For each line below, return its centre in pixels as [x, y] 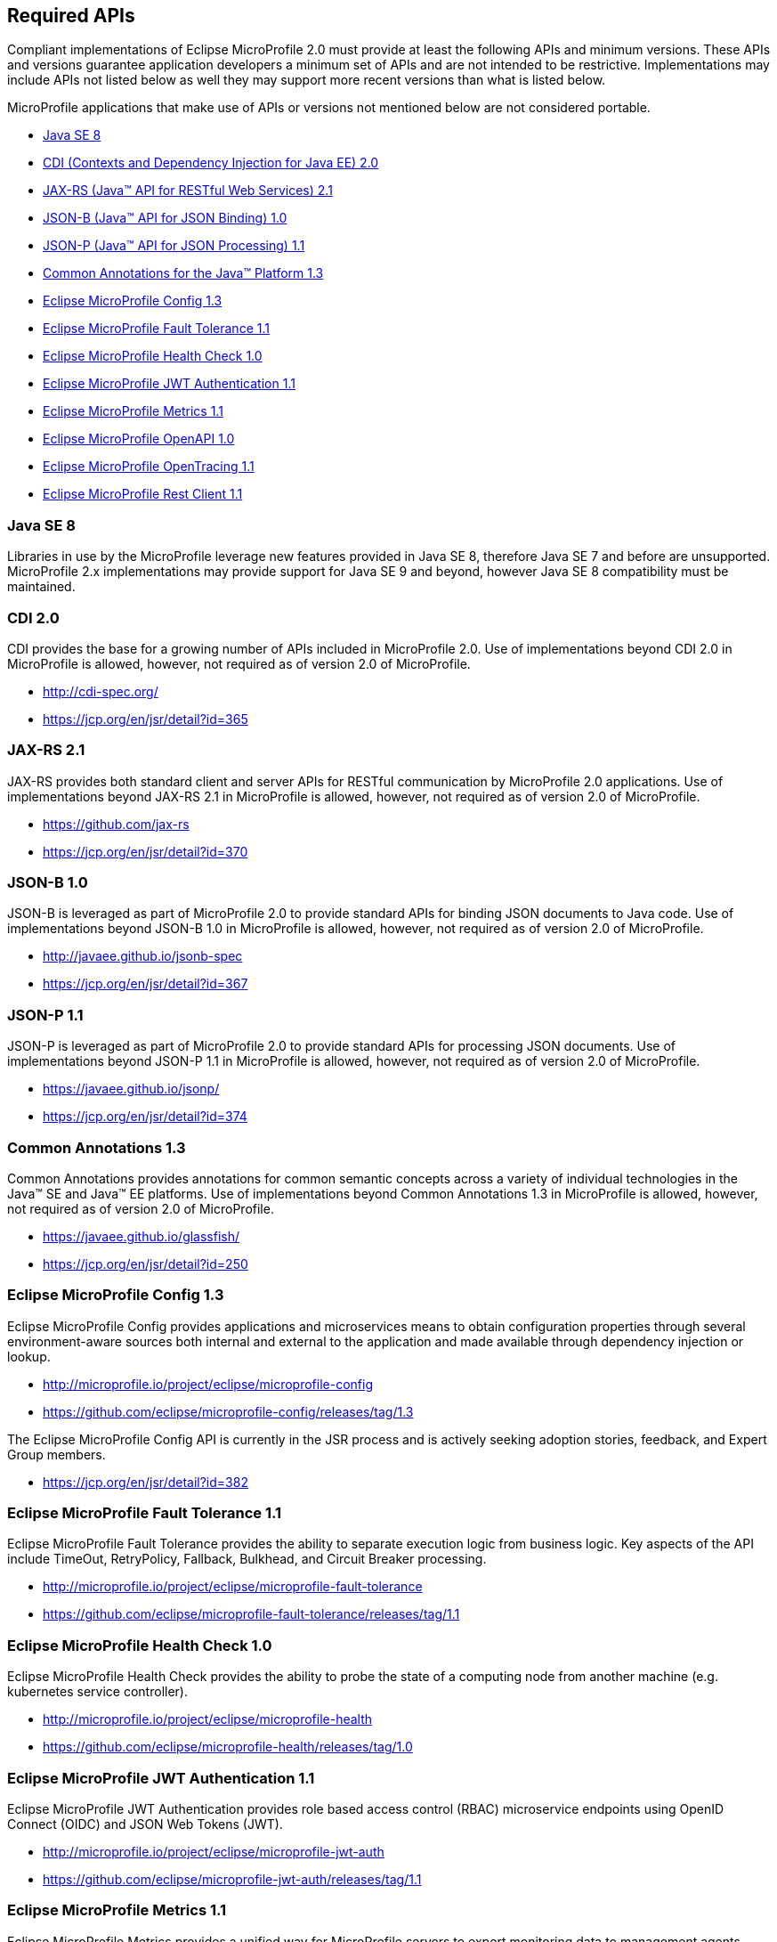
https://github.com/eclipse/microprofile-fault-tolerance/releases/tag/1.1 [251, 1614]
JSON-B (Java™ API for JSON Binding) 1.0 [165, 218]
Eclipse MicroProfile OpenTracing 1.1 [149, 467]
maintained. [41, 587]
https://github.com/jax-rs [116, 824]
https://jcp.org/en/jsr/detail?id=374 [145, 1117]
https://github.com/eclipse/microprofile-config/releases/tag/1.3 [228, 1411]
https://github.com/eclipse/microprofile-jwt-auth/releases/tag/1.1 [232, 1879]
